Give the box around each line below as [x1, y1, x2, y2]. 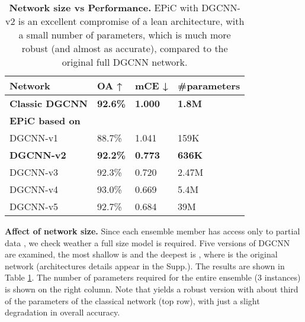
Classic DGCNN [9, 96, 88, 110]
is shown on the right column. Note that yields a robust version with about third [5, 282, 298, 295]
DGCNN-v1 [9, 131, 59, 144]
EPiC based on [9, 114, 81, 127]
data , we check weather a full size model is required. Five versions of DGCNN [5, 236, 290, 249]
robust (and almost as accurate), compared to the [21, 41, 228, 55]
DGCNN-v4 [9, 182, 59, 196]
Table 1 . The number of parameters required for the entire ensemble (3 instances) [5, 271, 301, 284]
